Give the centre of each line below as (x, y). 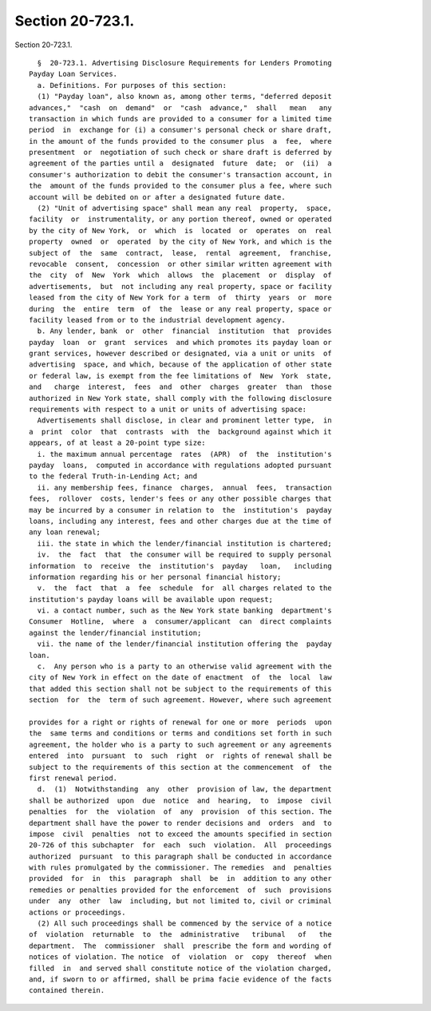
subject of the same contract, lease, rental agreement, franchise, (180, 253)
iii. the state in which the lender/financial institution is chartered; (184, 543)
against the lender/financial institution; (115, 632)
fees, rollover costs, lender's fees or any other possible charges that (180, 499)
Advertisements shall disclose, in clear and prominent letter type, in (184, 420)
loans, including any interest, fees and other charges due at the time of (180, 521)
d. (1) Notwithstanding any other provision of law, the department (184, 789)
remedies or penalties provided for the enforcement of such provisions (180, 890)
